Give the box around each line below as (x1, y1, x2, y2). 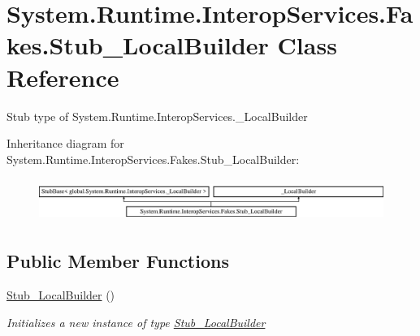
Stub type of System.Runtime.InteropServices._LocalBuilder (6, 107, 308, 124)
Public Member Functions (6, 248, 229, 274)
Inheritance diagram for (6, 135, 124, 152)
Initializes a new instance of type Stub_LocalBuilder (6, 313, 266, 330)
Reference (6, 60, 119, 93)
